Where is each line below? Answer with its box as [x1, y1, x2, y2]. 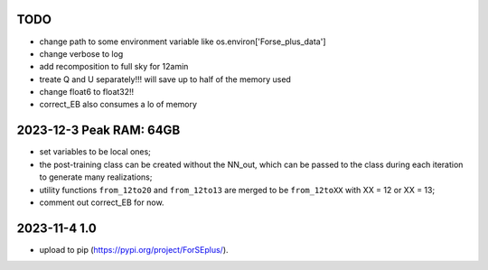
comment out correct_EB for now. [39, 197, 164, 208]
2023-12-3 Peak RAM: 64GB [16, 123, 181, 138]
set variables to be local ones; [39, 146, 151, 157]
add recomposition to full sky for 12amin [39, 61, 189, 72]
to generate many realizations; [39, 172, 153, 182]
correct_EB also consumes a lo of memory [39, 99, 198, 110]
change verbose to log [39, 48, 124, 59]
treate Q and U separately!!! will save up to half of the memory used [39, 73, 291, 85]
